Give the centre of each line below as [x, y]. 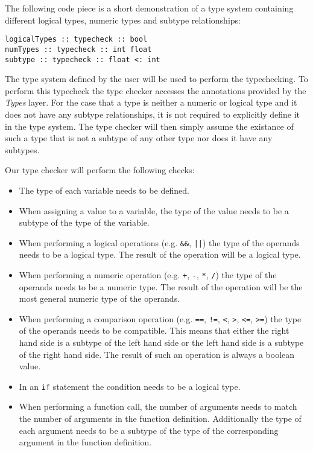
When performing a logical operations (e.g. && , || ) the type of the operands [159, 242]
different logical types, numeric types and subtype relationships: [123, 20]
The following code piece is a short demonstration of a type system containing [149, 8]
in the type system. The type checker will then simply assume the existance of [149, 126]
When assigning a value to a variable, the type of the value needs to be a [154, 210]
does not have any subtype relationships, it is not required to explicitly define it [152, 114]
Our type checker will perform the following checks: [100, 170]
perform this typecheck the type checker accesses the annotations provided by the [156, 90]
